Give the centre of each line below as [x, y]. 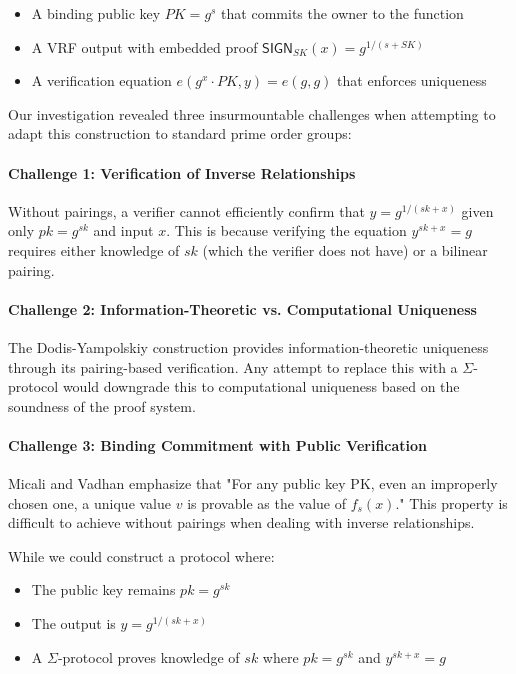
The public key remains [103, 589]
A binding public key [96, 13]
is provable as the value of [266, 502]
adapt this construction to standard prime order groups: [180, 133]
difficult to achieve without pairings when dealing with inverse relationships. [241, 522]
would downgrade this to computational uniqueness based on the [261, 386]
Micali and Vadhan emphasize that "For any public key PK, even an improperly [253, 483]
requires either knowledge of [94, 249]
